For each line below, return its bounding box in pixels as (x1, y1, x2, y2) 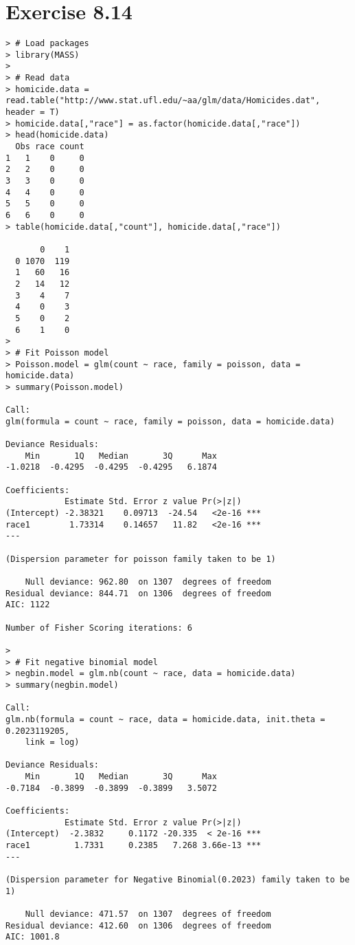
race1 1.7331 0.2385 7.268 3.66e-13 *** (5, 840, 262, 851)
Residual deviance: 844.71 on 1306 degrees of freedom (5, 588, 271, 598)
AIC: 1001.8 (5, 932, 60, 942)
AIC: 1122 (5, 600, 50, 610)
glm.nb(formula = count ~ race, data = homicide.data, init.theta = (5, 714, 325, 724)
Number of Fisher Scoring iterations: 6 (5, 622, 193, 633)
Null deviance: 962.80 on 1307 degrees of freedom (25, 576, 271, 587)
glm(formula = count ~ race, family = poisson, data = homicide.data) (5, 416, 335, 426)
